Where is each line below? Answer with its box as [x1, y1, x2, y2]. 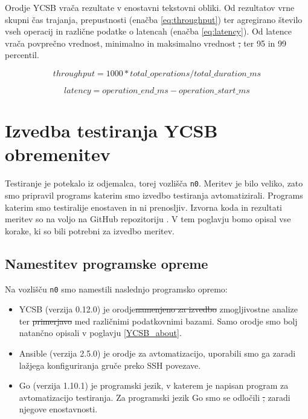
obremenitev [5, 142, 111, 167]
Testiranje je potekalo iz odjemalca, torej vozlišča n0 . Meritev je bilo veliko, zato [5, 177, 303, 190]
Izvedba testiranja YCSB [5, 118, 218, 143]
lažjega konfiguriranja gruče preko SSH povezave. [19, 358, 201, 371]
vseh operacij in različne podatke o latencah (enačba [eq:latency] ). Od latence [5, 25, 292, 38]
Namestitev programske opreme [5, 254, 208, 272]
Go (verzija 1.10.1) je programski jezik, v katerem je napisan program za [19, 379, 289, 392]
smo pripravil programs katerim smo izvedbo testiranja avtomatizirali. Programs [5, 188, 303, 201]
